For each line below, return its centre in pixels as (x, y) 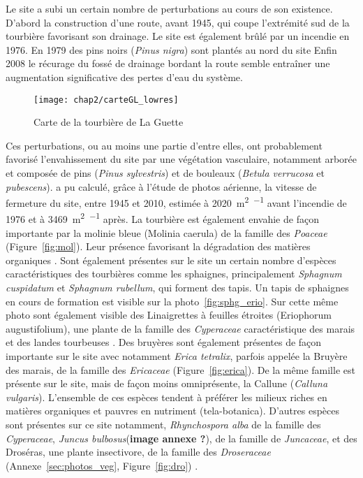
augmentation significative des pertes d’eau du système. (124, 77)
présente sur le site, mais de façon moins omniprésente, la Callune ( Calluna (167, 383)
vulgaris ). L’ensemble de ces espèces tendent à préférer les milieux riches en (166, 397)
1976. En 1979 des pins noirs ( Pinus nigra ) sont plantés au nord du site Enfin (171, 49)
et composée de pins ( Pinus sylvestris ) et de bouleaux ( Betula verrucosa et (165, 173)
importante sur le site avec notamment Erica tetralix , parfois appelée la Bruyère (177, 356)
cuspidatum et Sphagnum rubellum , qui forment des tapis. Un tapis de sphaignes (177, 288)
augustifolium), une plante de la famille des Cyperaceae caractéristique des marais (180, 328)
